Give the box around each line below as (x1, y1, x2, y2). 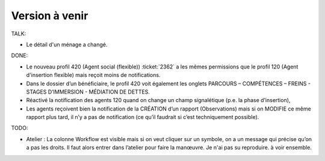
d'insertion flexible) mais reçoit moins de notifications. (26, 71, 161, 79)
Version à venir (11, 9, 88, 22)
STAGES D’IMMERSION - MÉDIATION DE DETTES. (26, 88, 150, 96)
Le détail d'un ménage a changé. (26, 41, 108, 48)
